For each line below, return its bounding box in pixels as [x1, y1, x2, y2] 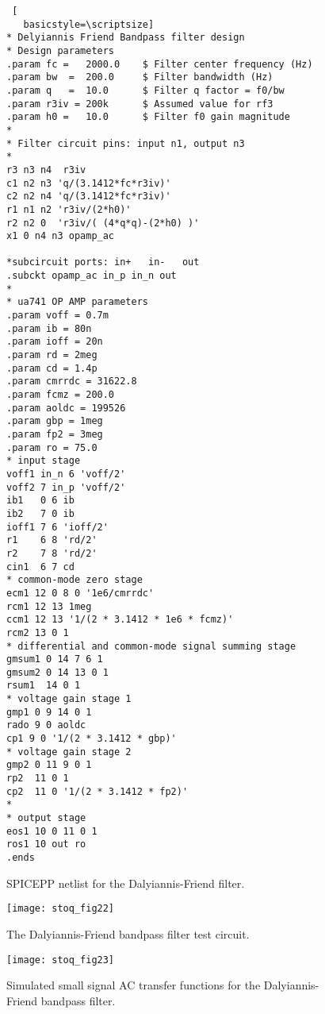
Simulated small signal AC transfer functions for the [6, 977, 261, 993]
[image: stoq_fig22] [6, 903, 115, 915]
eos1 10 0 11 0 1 [6, 825, 97, 837]
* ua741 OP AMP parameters [6, 296, 148, 308]
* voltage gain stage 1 [6, 693, 132, 705]
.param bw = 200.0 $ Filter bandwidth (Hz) [6, 71, 273, 83]
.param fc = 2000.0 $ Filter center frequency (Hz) [6, 58, 313, 70]
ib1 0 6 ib [6, 495, 75, 507]
